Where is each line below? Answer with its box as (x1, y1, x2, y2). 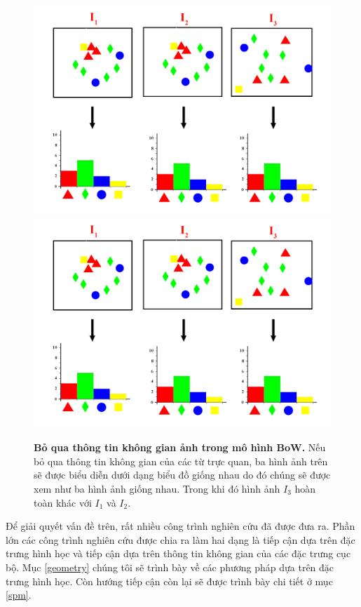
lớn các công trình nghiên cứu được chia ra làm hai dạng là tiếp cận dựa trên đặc (6, 532, 355, 547)
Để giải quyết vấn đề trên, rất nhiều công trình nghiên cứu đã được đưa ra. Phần (6, 519, 355, 533)
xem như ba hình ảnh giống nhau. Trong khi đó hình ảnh (34, 481, 280, 496)
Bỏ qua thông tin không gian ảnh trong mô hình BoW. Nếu (34, 440, 326, 455)
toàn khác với (34, 495, 92, 509)
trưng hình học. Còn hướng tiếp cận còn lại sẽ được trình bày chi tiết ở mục (6, 573, 333, 588)
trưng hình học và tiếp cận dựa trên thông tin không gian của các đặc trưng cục (6, 546, 351, 561)
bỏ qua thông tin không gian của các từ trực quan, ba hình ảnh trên (34, 453, 328, 468)
